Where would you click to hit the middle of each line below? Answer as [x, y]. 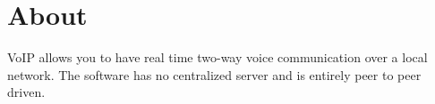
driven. [26, 92]
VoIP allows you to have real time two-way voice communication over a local [217, 57]
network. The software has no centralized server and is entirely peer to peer [214, 74]
